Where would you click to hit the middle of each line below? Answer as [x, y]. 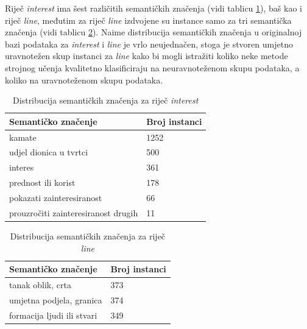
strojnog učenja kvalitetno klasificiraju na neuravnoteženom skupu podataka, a [152, 67]
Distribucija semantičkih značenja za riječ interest [106, 100]
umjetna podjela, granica [56, 299]
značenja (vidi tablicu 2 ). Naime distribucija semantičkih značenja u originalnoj [153, 32]
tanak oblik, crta [40, 284]
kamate [23, 137]
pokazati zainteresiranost [56, 197]
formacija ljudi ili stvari [53, 315]
